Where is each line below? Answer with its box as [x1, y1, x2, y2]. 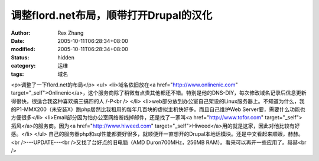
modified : [11, 46, 35, 53]
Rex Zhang [57, 29, 84, 36]
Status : [11, 53, 30, 61]
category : [11, 62, 36, 69]
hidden [57, 53, 75, 61]
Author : [11, 29, 31, 36]
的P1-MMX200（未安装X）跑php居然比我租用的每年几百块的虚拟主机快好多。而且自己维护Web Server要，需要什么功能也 [11, 106, 305, 113]
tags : [11, 71, 24, 78]
